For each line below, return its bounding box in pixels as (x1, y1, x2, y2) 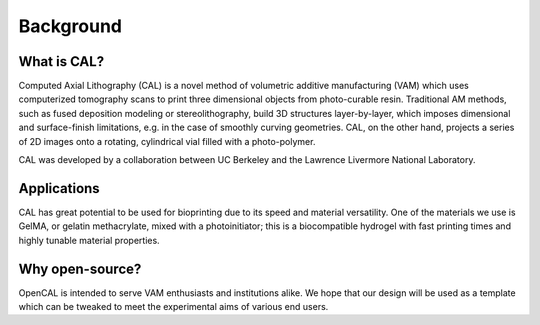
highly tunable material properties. (18, 234, 160, 246)
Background (18, 15, 122, 37)
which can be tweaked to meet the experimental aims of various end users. (18, 301, 329, 312)
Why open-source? (18, 260, 142, 277)
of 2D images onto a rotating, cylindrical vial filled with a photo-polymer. (18, 135, 316, 147)
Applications (18, 180, 100, 197)
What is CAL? (18, 53, 105, 70)
